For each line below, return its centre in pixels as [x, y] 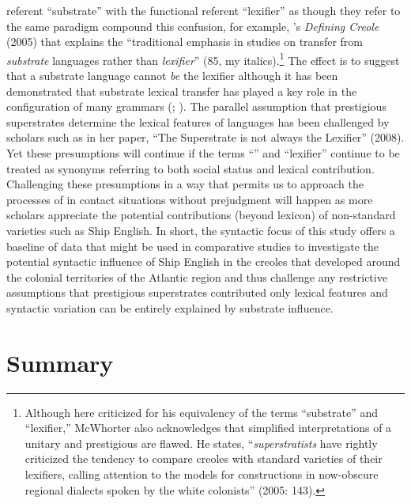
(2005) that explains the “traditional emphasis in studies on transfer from [185, 42]
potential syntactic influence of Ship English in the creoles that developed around [204, 261]
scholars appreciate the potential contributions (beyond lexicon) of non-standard [201, 215]
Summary [60, 362]
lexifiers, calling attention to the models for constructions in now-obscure [202, 474]
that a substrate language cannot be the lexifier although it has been [172, 76]
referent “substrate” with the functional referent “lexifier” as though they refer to [204, 10]
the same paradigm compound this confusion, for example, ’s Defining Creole [193, 26]
